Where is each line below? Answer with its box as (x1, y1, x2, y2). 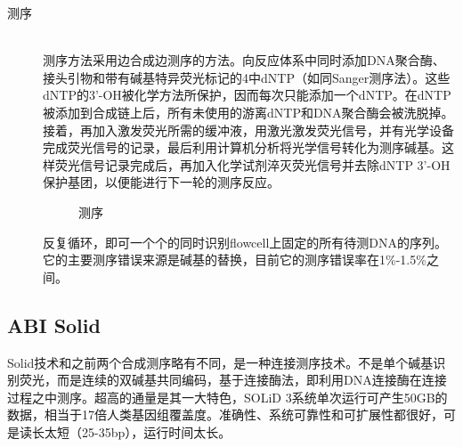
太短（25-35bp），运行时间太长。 (44, 422, 231, 441)
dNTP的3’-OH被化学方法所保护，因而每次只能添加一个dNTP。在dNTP (43, 85, 451, 104)
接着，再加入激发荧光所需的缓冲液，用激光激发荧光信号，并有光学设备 (43, 120, 454, 139)
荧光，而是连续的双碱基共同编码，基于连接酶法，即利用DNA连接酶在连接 (19, 370, 447, 389)
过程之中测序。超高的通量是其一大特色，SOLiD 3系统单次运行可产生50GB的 (7, 387, 448, 406)
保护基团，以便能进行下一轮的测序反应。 (43, 173, 280, 191)
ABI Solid (7, 311, 101, 338)
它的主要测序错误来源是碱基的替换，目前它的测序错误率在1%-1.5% (43, 250, 426, 269)
